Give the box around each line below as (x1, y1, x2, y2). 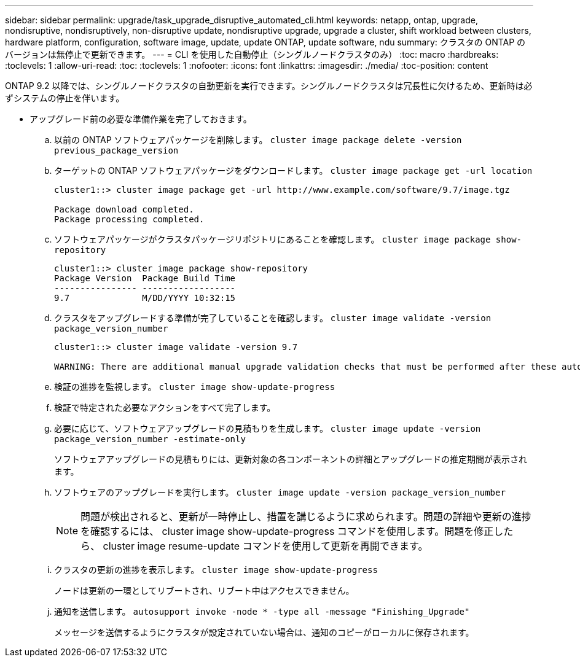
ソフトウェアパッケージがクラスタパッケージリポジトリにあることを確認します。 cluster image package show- (54, 234, 522, 244)
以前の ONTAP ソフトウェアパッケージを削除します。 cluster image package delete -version (54, 134, 462, 145)
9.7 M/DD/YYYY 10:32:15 (54, 293, 236, 303)
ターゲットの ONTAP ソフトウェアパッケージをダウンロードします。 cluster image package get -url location (54, 165, 533, 176)
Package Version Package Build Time (54, 273, 236, 283)
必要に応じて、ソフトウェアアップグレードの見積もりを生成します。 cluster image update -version (54, 423, 481, 434)
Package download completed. (54, 204, 194, 214)
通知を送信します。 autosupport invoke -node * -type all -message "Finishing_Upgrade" (54, 606, 470, 617)
